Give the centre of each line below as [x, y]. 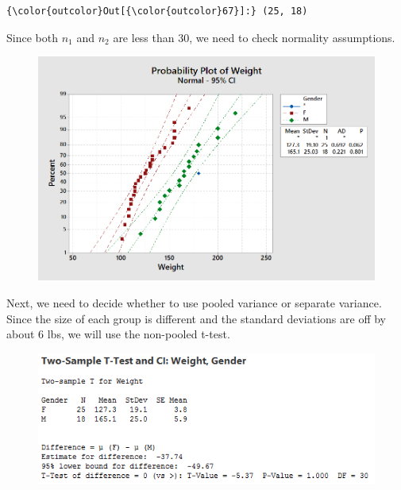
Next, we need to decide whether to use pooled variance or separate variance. [194, 302]
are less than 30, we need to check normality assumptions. [254, 37]
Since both [32, 37]
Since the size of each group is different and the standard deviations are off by [197, 318]
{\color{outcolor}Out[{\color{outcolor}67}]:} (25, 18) [157, 11]
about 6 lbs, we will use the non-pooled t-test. [118, 334]
